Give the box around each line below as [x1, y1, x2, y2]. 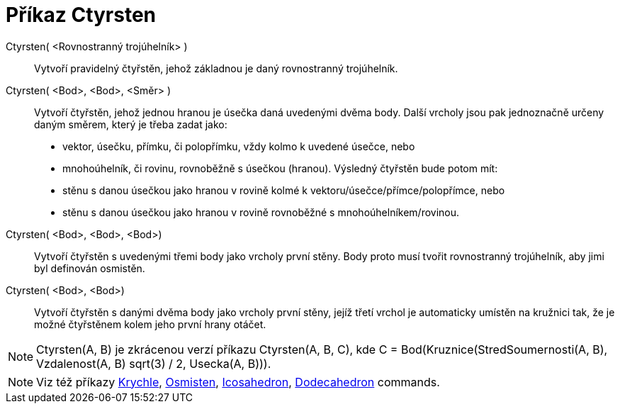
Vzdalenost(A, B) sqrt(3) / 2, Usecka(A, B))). [36, 356, 271, 371]
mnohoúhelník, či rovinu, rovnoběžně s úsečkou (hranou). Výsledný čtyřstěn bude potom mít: [62, 162, 498, 174]
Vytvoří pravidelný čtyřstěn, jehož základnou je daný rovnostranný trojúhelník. [34, 62, 398, 74]
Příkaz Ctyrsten [6, 3, 157, 27]
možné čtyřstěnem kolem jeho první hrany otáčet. [34, 318, 266, 330]
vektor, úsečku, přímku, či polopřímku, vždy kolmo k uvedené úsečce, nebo [62, 140, 415, 152]
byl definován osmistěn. [34, 262, 145, 274]
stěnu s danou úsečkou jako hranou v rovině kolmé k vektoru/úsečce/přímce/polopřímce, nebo [62, 184, 505, 196]
